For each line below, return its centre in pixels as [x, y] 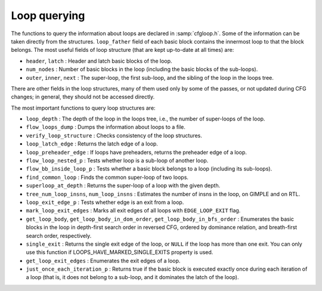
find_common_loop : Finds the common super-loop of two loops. [107, 177]
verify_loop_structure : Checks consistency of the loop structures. [114, 135]
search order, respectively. [59, 236]
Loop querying [48, 16]
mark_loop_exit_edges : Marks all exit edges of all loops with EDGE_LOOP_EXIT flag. [133, 210]
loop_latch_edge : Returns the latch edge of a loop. [92, 144]
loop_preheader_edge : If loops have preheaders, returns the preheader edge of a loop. [137, 152]
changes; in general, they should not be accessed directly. [83, 97]
